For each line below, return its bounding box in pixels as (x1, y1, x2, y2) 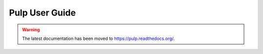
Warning (22, 27, 40, 33)
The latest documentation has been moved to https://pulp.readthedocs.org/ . (22, 36, 175, 41)
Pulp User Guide (9, 7, 76, 18)
